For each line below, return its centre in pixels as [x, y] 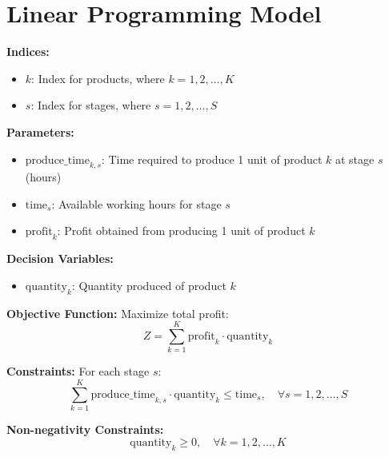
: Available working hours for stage [136, 203]
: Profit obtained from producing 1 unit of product [181, 230]
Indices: [28, 52]
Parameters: [40, 131]
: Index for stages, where [91, 105]
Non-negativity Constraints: [85, 429]
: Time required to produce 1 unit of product [212, 159]
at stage [355, 159]
